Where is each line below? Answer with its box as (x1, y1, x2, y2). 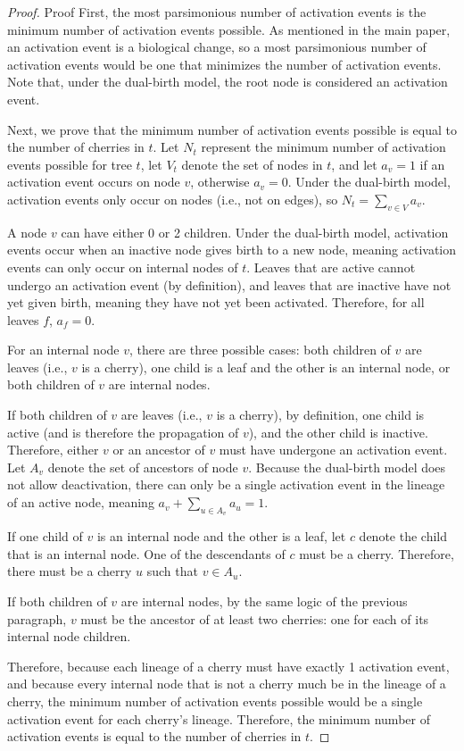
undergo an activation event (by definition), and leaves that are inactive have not (7, 275, 452, 294)
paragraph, (7, 609, 67, 628)
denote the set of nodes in (181, 154, 323, 173)
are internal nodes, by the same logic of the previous (120, 592, 408, 611)
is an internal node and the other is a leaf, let (96, 527, 346, 546)
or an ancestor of (112, 440, 205, 459)
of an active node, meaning (7, 493, 154, 512)
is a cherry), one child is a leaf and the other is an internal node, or (81, 357, 451, 376)
